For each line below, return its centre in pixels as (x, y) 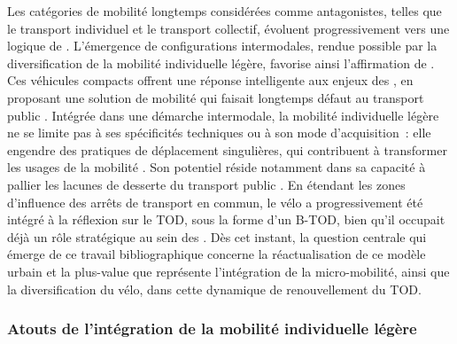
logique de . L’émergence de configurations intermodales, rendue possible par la (222, 46)
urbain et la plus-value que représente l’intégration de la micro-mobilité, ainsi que (228, 271)
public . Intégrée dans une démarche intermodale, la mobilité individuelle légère (223, 115)
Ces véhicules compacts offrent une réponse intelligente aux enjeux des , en (210, 80)
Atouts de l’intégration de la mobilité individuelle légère (212, 328)
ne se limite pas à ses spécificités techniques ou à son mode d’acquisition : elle (219, 133)
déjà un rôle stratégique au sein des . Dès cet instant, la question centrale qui (217, 236)
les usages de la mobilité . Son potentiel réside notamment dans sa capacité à (217, 167)
